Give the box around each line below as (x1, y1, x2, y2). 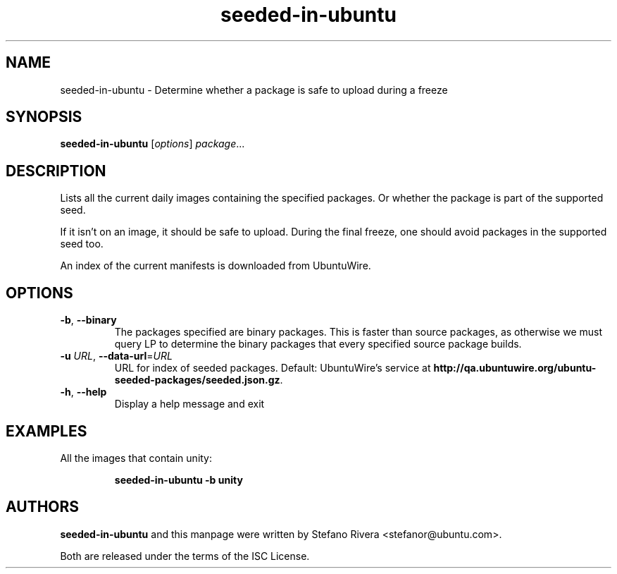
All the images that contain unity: (60, 451, 213, 464)
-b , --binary (60, 314, 117, 326)
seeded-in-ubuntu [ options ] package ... (60, 138, 245, 150)
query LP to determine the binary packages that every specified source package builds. (114, 338, 522, 350)
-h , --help (60, 386, 107, 398)
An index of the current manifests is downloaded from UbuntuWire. (60, 259, 371, 272)
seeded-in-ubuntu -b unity (114, 473, 243, 486)
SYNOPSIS (6, 108, 82, 126)
